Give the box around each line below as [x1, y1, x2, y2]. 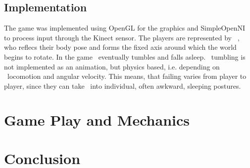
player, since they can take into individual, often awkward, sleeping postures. [4, 80, 241, 91]
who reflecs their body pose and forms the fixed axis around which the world [4, 42, 237, 52]
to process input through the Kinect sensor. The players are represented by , [4, 32, 240, 42]
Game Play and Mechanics [4, 109, 190, 130]
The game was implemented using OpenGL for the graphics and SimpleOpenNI [4, 23, 246, 33]
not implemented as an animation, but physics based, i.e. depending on [4, 61, 220, 71]
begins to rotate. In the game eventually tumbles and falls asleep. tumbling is [4, 51, 246, 62]
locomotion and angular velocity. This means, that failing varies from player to [7, 71, 247, 81]
